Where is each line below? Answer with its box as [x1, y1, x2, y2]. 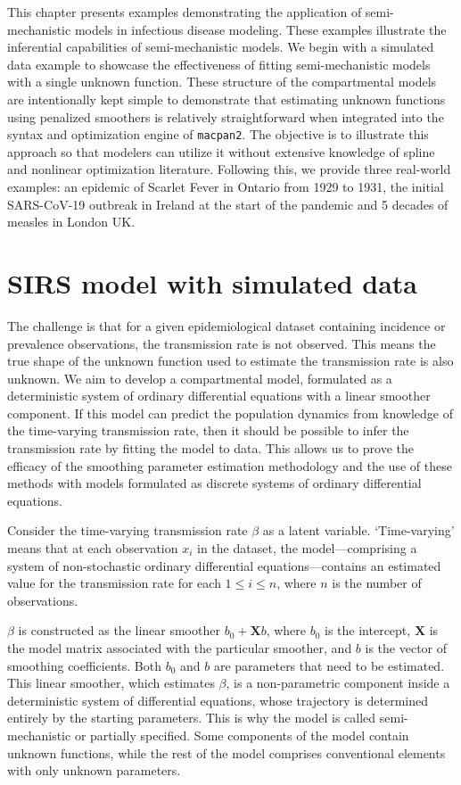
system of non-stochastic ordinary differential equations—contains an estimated [7, 556, 441, 574]
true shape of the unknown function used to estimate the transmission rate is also [7, 351, 454, 370]
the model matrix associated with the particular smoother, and [7, 639, 352, 657]
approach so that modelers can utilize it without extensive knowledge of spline [7, 142, 435, 161]
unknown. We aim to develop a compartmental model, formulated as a [7, 368, 392, 387]
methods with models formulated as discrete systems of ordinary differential [7, 474, 422, 492]
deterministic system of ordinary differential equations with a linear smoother [7, 386, 431, 405]
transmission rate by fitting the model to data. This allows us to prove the [7, 439, 414, 458]
